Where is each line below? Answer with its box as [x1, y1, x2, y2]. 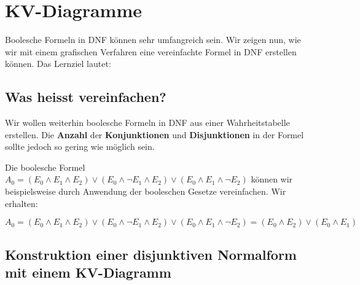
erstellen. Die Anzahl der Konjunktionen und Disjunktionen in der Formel [5, 128, 304, 141]
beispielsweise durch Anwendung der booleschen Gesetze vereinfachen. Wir [5, 185, 286, 198]
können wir [251, 173, 293, 185]
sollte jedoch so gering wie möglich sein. [5, 140, 155, 153]
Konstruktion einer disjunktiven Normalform [5, 244, 297, 264]
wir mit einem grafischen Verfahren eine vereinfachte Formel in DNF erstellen [5, 45, 297, 58]
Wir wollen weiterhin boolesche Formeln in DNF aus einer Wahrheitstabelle [5, 116, 290, 129]
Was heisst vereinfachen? [5, 87, 166, 106]
